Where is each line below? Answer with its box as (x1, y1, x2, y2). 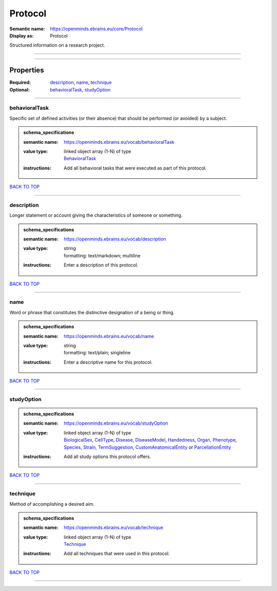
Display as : (9, 32, 34, 39)
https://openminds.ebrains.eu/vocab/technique (64, 524, 164, 531)
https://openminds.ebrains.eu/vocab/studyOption (64, 420, 169, 426)
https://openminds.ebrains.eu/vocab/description (64, 236, 166, 242)
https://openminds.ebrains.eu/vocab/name (64, 333, 154, 339)
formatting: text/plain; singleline (64, 350, 131, 356)
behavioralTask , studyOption (50, 86, 111, 92)
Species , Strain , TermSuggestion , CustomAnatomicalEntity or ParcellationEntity (64, 444, 231, 450)
